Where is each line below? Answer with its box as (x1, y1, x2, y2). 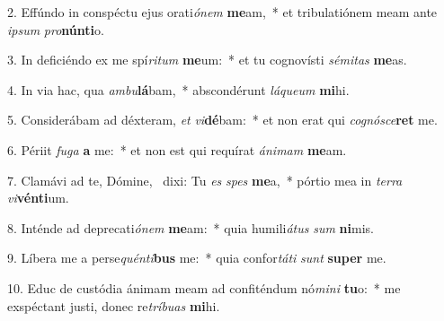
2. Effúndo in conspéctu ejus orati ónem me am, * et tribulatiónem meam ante (7, 3, 438, 21)
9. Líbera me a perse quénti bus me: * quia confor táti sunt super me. (7, 248, 386, 267)
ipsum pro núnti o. (7, 20, 104, 39)
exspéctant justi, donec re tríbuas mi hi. (7, 296, 220, 315)
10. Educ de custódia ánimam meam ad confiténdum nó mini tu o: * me (7, 278, 401, 297)
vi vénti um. (7, 188, 69, 207)
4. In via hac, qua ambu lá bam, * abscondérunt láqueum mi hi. (7, 80, 350, 99)
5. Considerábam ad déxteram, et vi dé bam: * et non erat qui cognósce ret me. (7, 110, 438, 129)
